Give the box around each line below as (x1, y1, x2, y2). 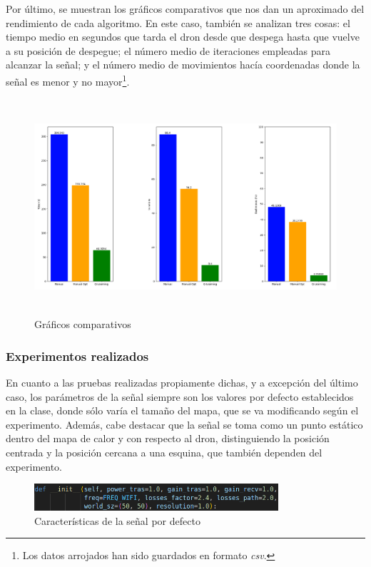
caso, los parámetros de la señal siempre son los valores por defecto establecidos (6, 389, 354, 404)
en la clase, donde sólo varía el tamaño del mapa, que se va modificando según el (6, 403, 359, 418)
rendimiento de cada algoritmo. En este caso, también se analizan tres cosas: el (6, 15, 350, 30)
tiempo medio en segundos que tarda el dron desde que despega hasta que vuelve (6, 29, 360, 44)
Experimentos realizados (6, 347, 149, 364)
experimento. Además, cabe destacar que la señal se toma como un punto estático (6, 417, 363, 431)
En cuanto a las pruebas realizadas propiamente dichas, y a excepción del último (6, 374, 358, 389)
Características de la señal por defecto (34, 513, 200, 528)
